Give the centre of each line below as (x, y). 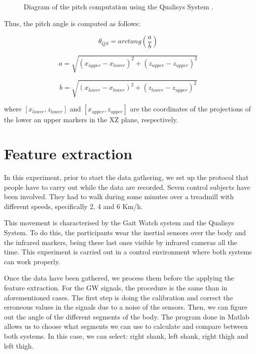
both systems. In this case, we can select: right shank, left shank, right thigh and (126, 336)
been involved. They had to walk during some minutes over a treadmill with (119, 196)
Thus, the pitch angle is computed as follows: (72, 23)
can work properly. (32, 261)
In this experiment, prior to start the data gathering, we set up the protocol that (126, 177)
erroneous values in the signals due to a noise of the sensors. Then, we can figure (126, 307)
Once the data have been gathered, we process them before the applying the (119, 278)
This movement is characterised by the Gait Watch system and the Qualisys (119, 223)
